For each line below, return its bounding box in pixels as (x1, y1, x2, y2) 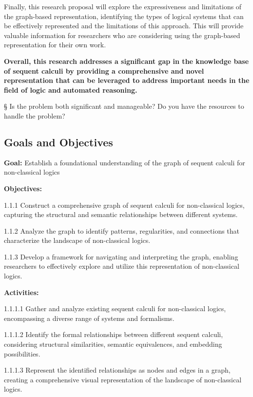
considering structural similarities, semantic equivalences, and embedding (4, 339, 222, 349)
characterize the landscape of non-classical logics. (4, 235, 151, 245)
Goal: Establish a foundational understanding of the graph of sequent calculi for (4, 157, 245, 167)
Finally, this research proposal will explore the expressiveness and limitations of (4, 1, 242, 11)
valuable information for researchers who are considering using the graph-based (4, 30, 240, 40)
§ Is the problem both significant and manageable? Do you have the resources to (4, 101, 244, 111)
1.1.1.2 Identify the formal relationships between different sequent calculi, (4, 329, 223, 339)
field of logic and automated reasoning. (4, 84, 137, 95)
